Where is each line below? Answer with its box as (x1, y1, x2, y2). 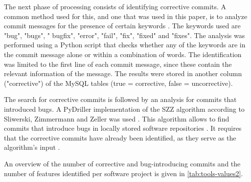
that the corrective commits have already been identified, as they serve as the (4, 132, 236, 142)
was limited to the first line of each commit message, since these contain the (4, 59, 232, 69)
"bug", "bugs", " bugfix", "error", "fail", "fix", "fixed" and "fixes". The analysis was (4, 30, 245, 40)
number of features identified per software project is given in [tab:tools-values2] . (4, 168, 243, 178)
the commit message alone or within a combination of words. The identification (4, 49, 242, 59)
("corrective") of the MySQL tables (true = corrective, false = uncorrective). (4, 78, 233, 88)
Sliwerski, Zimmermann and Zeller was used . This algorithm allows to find (4, 113, 229, 123)
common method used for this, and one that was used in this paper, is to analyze (4, 11, 248, 21)
